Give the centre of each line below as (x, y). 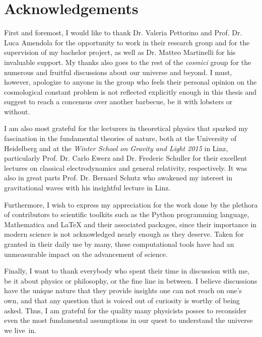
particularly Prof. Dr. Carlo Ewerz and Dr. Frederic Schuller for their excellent (126, 158)
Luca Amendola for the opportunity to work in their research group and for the (127, 42)
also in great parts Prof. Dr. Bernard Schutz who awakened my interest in (118, 178)
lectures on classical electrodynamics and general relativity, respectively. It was (126, 167)
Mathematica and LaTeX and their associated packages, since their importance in (130, 224)
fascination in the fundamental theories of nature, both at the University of (120, 138)
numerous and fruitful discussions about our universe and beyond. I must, (118, 72)
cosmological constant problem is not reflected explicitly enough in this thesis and (130, 91)
